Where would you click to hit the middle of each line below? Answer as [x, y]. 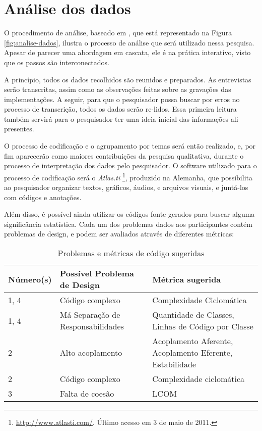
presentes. [19, 129]
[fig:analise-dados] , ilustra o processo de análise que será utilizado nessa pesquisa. [129, 42]
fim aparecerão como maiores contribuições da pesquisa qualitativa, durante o [124, 155]
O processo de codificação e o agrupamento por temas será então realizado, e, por [130, 146]
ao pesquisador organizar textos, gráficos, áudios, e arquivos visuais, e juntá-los [126, 187]
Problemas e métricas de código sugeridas [131, 253]
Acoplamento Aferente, [193, 341]
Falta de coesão [87, 394]
